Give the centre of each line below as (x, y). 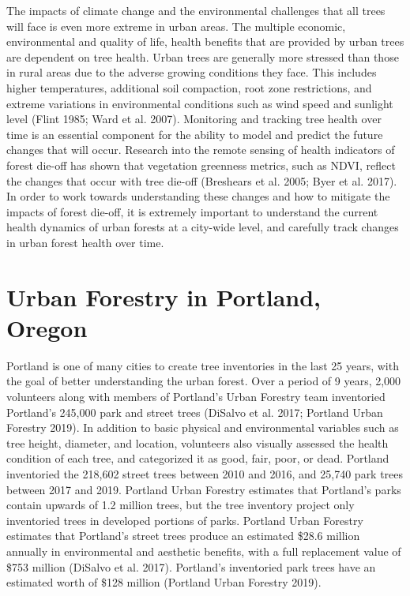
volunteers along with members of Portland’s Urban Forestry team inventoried (196, 396)
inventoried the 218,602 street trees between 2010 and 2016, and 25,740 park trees (205, 473)
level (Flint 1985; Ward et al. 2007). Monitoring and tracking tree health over (194, 119)
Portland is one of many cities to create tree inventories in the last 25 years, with (203, 365)
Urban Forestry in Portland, (164, 296)
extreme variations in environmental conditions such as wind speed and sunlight (200, 103)
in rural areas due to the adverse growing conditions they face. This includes (192, 72)
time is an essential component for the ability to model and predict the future (195, 134)
